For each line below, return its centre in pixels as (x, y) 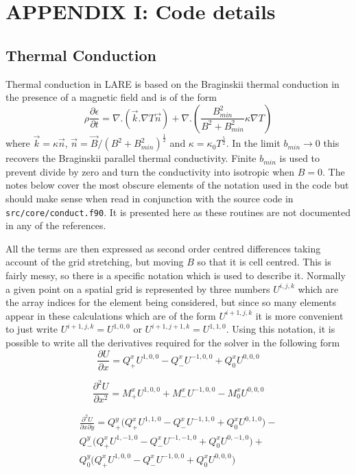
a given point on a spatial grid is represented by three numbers (138, 288)
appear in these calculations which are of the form (111, 315)
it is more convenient (299, 315)
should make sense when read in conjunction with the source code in (150, 198)
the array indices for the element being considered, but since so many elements (171, 302)
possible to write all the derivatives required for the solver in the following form (173, 342)
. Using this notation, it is (281, 329)
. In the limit (253, 143)
